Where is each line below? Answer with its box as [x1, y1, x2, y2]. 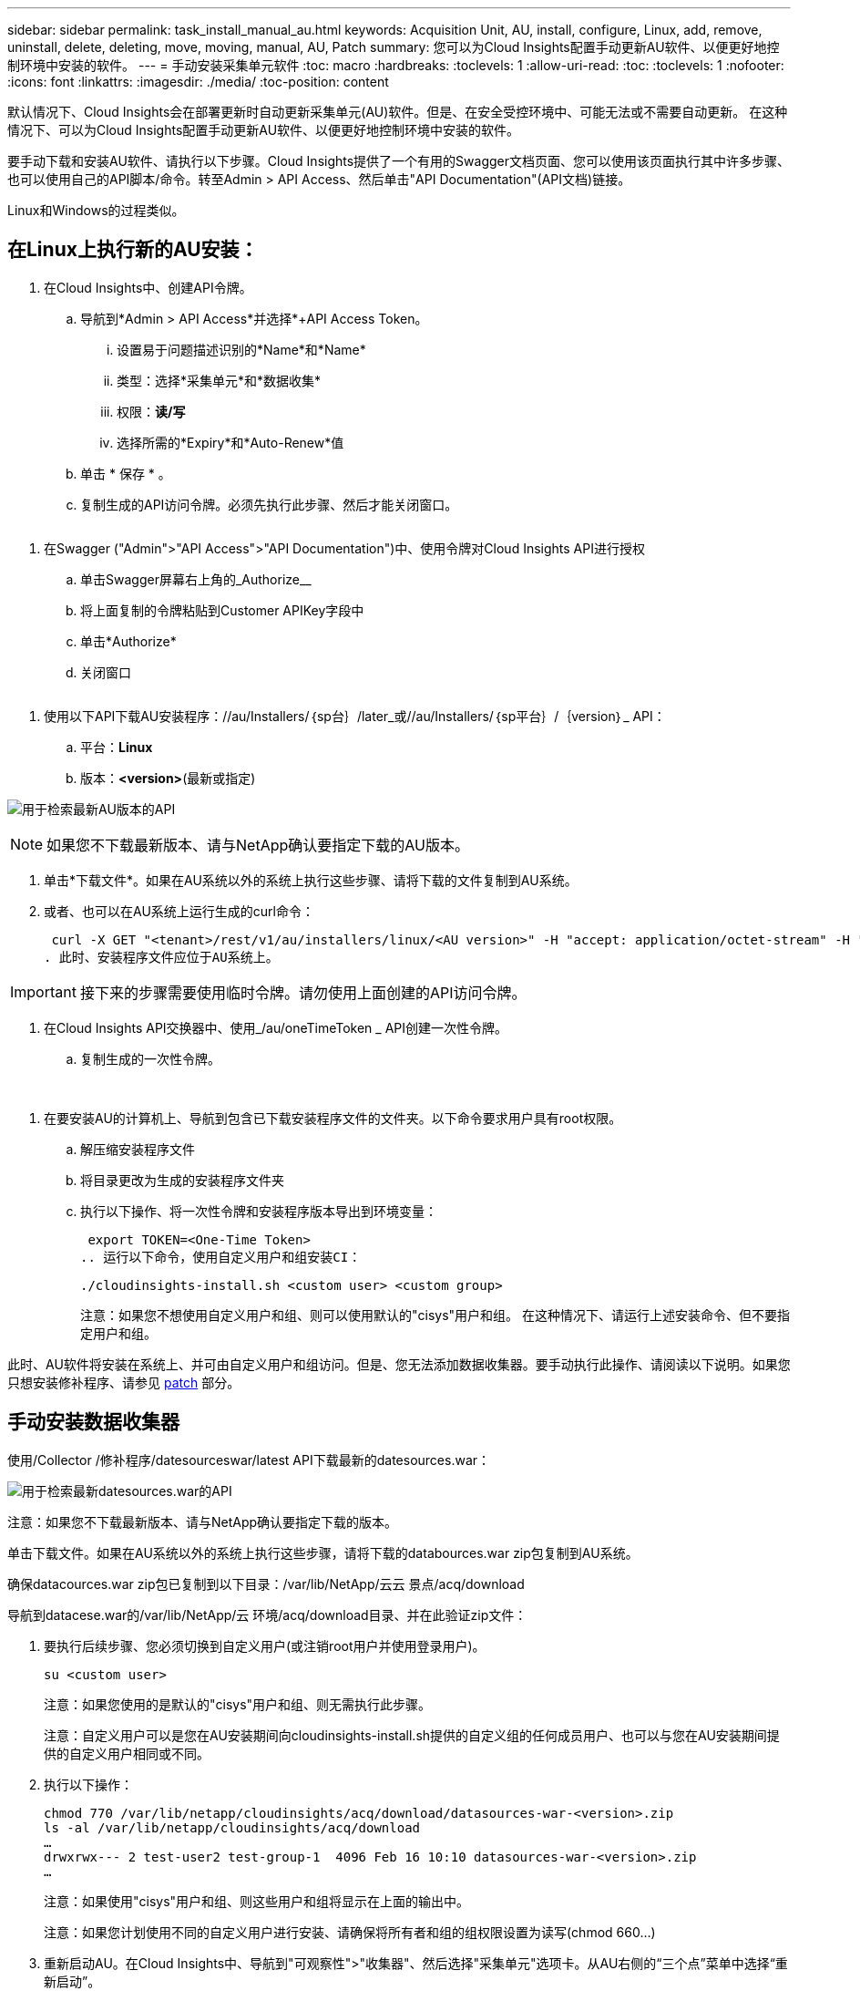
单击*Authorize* [80, 633, 177, 649]
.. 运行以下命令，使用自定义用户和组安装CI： [80, 1249, 362, 1264]
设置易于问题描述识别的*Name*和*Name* [117, 341, 366, 357]
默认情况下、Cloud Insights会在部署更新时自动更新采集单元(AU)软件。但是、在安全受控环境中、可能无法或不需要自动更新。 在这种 [7, 104, 788, 119]
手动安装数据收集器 [7, 1410, 179, 1434]
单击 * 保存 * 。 [80, 465, 171, 481]
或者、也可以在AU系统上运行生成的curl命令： [44, 903, 314, 919]
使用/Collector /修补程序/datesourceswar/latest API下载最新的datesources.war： [7, 1451, 491, 1468]
